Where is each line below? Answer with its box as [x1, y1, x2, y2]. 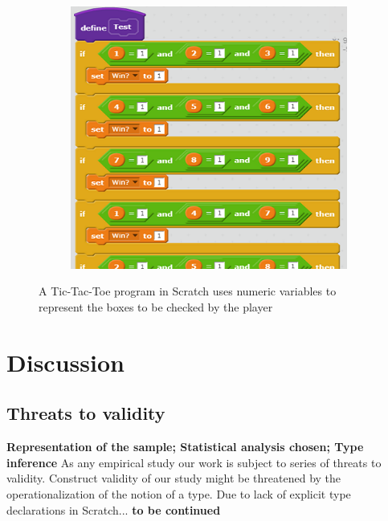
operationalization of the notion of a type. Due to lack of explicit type [6, 486, 351, 503]
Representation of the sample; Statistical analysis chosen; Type [6, 438, 364, 455]
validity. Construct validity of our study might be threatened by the [6, 470, 341, 486]
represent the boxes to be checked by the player [39, 299, 273, 315]
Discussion [6, 345, 125, 378]
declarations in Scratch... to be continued [6, 501, 221, 518]
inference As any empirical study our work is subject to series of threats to [6, 454, 382, 470]
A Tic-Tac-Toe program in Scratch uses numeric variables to [39, 283, 337, 299]
